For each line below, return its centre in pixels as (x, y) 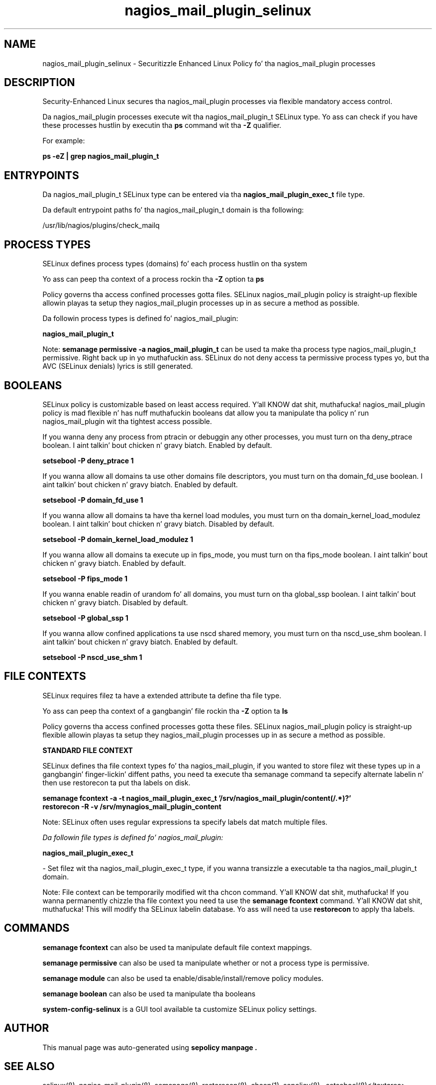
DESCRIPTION (40, 83)
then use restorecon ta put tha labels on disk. (116, 782)
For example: (64, 141)
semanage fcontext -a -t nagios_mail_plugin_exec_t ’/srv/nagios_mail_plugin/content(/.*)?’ (197, 798)
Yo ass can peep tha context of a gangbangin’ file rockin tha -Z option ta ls (165, 711)
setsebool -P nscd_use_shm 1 (92, 657)
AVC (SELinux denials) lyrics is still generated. (118, 366)
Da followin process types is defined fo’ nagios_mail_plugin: (140, 319)
